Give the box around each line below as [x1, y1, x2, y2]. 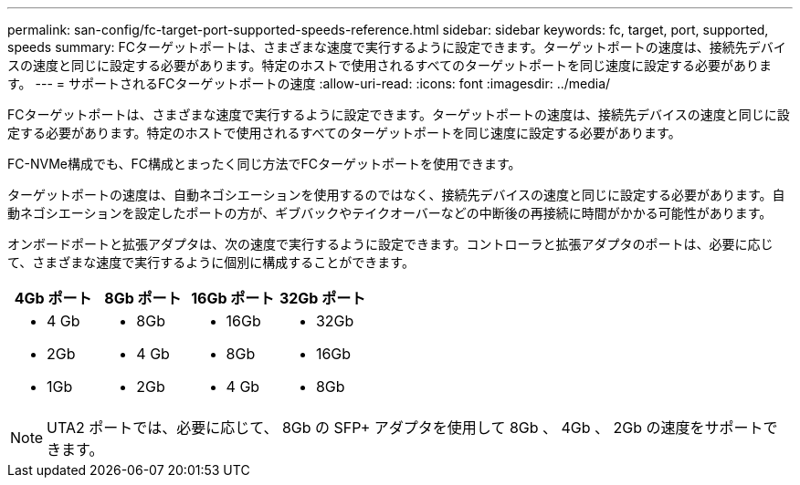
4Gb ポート [14, 289, 92, 307]
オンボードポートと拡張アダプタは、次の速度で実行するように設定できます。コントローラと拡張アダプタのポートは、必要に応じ [7, 236, 774, 252]
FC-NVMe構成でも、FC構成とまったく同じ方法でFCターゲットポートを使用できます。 [7, 156, 521, 171]
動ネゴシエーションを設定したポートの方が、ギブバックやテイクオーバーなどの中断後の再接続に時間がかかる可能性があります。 [7, 205, 773, 221]
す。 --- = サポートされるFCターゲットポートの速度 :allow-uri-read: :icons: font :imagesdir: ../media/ [7, 76, 611, 91]
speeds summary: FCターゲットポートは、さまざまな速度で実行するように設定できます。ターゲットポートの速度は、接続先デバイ [7, 39, 786, 55]
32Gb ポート [279, 289, 366, 307]
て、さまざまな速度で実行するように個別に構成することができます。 [7, 254, 415, 270]
